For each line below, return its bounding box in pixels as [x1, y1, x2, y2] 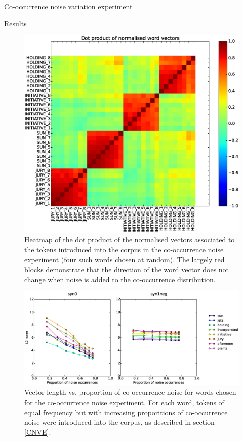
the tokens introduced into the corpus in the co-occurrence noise [24, 244, 224, 254]
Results [4, 18, 27, 28]
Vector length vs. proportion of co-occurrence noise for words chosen [24, 387, 236, 398]
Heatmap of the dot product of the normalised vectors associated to [24, 234, 235, 245]
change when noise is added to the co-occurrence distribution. [24, 274, 216, 284]
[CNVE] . [24, 426, 51, 437]
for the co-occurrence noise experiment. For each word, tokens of [24, 397, 224, 408]
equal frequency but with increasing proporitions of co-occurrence [24, 407, 228, 417]
